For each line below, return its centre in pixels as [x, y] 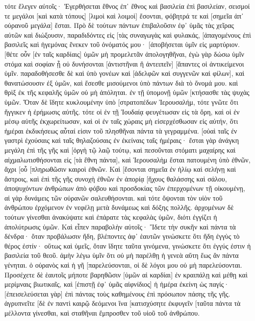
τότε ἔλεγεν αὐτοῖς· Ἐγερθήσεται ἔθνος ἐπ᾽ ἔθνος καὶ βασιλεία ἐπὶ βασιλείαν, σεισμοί [127, 6]
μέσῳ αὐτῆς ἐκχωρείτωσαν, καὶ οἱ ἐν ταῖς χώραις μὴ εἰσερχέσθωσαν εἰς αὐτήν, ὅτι [121, 121]
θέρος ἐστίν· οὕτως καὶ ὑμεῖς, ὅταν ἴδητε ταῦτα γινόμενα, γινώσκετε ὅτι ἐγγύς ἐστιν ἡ [128, 245]
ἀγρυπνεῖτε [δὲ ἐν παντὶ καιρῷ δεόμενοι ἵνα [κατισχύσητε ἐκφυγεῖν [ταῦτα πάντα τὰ [123, 303]
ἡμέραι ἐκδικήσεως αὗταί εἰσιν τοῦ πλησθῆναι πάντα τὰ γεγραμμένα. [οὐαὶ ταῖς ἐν [121, 130]
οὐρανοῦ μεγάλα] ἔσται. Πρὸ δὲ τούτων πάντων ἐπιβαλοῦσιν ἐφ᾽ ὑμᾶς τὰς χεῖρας [119, 25]
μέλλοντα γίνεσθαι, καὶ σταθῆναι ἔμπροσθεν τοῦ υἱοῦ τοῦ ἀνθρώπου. [102, 313]
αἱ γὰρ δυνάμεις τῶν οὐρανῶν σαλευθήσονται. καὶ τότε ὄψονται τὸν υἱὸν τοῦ [114, 197]
